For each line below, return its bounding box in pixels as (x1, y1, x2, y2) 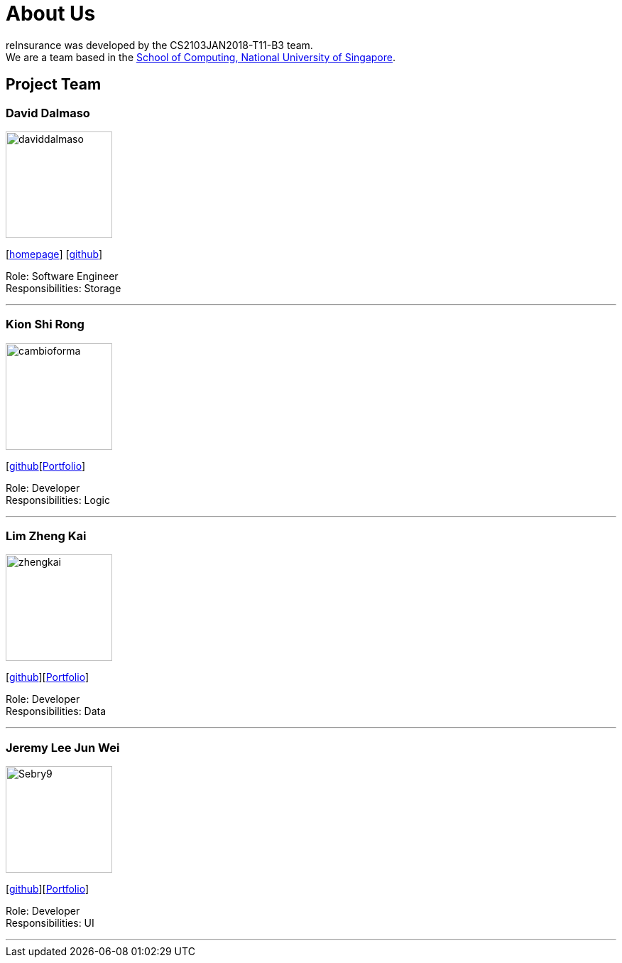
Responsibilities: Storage (6, 281, 121, 294)
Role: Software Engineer (6, 269, 119, 282)
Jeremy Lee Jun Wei (6, 740, 120, 755)
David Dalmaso (6, 105, 90, 120)
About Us (6, 1, 96, 26)
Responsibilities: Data (6, 705, 107, 718)
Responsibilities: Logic (6, 493, 110, 506)
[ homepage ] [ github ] (6, 247, 103, 260)
